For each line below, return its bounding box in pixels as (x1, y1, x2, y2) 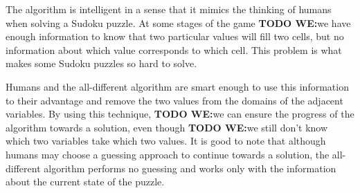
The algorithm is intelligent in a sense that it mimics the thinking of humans (6, 2, 332, 16)
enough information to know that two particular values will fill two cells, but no (6, 29, 344, 44)
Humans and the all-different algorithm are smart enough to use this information (6, 79, 349, 93)
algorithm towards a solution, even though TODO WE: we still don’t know (6, 120, 328, 134)
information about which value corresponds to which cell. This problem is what (6, 42, 342, 57)
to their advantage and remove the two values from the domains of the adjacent (6, 93, 343, 107)
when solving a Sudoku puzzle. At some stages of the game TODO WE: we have (6, 15, 351, 30)
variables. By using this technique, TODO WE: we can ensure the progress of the (6, 107, 354, 121)
